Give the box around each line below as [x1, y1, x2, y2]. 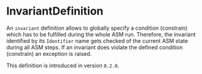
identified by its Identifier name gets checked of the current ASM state [6, 37, 188, 44]
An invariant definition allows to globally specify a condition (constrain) [6, 24, 188, 32]
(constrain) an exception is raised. [6, 50, 92, 57]
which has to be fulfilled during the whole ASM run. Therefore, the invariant [6, 30, 196, 38]
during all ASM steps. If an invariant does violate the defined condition [6, 44, 183, 51]
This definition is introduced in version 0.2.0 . [6, 62, 120, 69]
